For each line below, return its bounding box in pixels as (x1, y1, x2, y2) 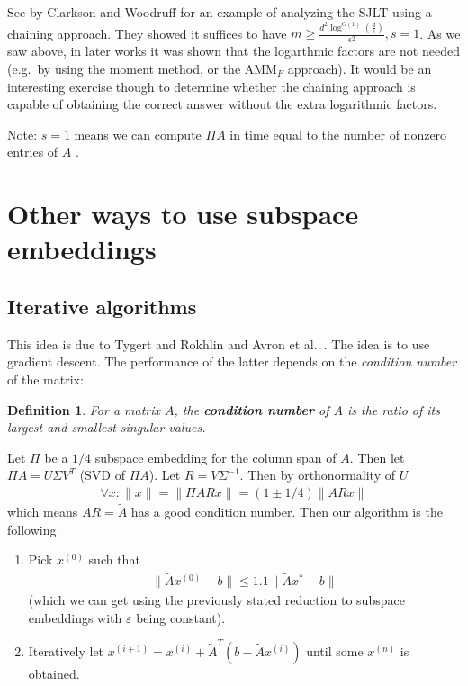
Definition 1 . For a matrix (7, 400, 161, 419)
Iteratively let (28, 642, 104, 661)
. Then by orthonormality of (239, 465, 395, 484)
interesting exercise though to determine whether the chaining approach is (7, 77, 416, 95)
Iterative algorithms (7, 292, 197, 320)
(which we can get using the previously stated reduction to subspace (28, 591, 405, 609)
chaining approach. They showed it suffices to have (7, 23, 287, 42)
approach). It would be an (287, 59, 432, 78)
